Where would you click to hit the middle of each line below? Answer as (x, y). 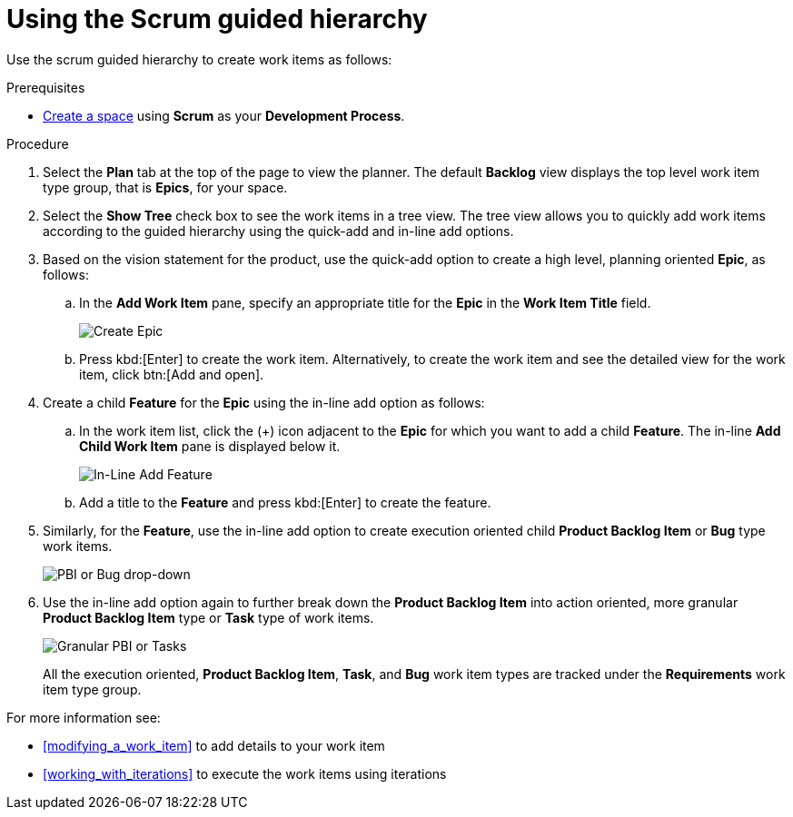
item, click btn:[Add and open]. (172, 374)
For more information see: (84, 717)
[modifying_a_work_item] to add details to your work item (214, 745)
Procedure (38, 143)
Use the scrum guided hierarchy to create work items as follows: (199, 59)
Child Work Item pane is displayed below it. (210, 446)
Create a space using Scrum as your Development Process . (224, 115)
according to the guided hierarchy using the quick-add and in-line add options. (278, 231)
